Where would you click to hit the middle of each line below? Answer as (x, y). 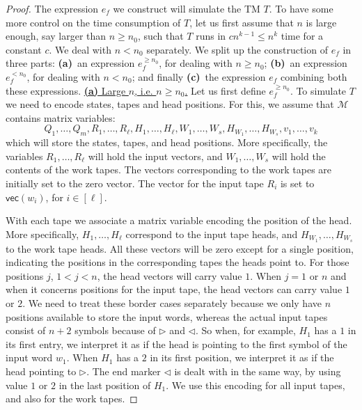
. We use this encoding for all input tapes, (255, 385)
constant (24, 49)
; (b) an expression (306, 63)
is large (321, 22)
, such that (160, 36)
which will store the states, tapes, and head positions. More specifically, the (167, 142)
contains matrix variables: (61, 117)
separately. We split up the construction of (237, 49)
